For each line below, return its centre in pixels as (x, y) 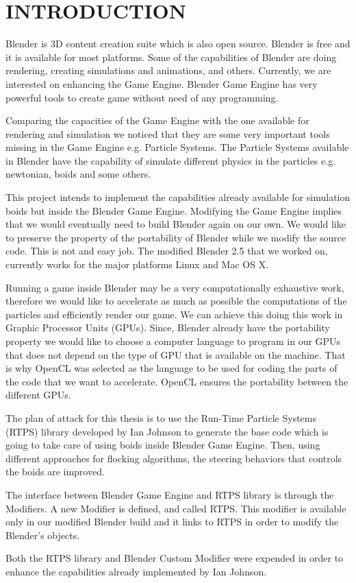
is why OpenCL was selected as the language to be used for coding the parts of (171, 368)
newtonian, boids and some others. (78, 174)
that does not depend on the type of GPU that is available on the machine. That (176, 354)
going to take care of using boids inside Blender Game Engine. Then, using (163, 445)
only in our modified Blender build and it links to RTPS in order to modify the (172, 522)
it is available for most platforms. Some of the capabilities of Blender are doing (171, 57)
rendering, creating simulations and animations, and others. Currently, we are (168, 70)
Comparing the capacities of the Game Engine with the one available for (157, 120)
